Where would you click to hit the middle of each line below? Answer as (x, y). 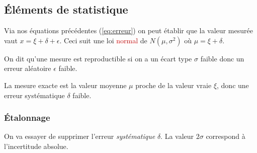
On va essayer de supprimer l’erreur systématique (80, 136)
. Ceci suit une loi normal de (103, 40)
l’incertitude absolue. (36, 146)
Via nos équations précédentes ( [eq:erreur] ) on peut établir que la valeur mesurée (128, 30)
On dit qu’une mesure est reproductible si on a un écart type (98, 58)
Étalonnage (27, 118)
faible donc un (222, 58)
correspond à (226, 136)
